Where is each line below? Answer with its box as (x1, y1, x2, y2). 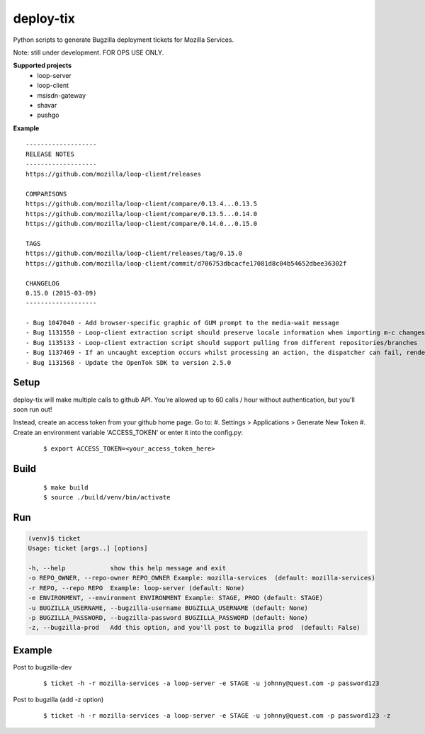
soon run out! (13, 405, 52, 414)
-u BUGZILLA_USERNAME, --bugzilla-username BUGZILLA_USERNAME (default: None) (28, 604, 308, 612)
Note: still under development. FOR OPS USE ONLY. (13, 48, 164, 57)
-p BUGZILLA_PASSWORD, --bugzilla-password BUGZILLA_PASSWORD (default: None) (28, 614, 308, 622)
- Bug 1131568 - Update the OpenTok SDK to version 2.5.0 (25, 358, 232, 366)
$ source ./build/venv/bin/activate (43, 493, 171, 501)
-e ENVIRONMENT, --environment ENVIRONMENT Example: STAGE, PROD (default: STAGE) (28, 594, 324, 602)
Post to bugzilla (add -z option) (13, 695, 104, 704)
